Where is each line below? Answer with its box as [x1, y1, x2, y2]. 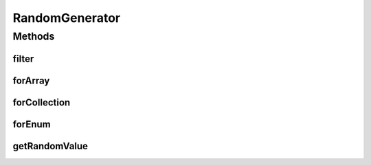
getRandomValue [12, 140, 89, 152]
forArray [12, 75, 50, 86]
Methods [12, 30, 55, 42]
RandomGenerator [12, 10, 120, 25]
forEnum [12, 118, 51, 130]
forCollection [12, 97, 71, 108]
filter [12, 53, 34, 64]
